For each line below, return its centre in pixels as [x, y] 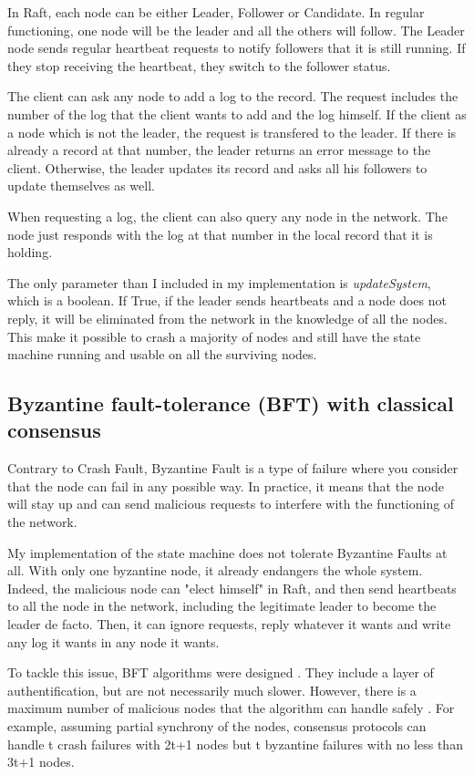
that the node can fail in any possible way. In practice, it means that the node [226, 486]
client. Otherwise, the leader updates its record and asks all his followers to [217, 167]
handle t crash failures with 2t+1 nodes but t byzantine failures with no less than [235, 744]
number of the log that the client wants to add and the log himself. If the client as [237, 114]
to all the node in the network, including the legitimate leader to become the [222, 606]
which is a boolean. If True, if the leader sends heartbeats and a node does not [227, 300]
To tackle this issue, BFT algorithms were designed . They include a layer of [221, 672]
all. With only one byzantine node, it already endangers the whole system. [215, 570]
